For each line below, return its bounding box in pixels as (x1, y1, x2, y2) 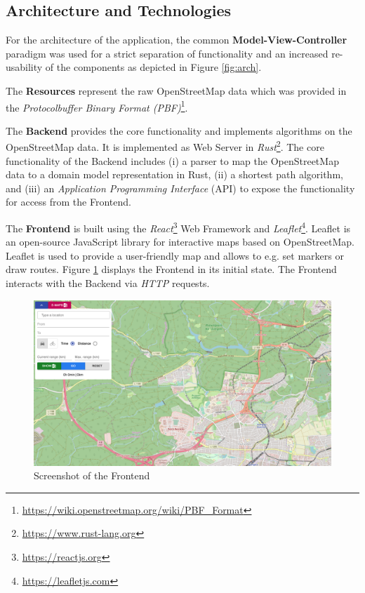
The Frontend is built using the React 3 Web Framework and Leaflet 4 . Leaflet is (6, 219, 351, 235)
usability (6, 60, 43, 74)
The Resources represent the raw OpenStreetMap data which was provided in (6, 83, 347, 98)
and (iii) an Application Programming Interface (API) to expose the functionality (6, 180, 355, 195)
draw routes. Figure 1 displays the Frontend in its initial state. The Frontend (6, 262, 337, 276)
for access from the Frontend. (6, 194, 131, 209)
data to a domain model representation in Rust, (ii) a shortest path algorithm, (6, 167, 343, 182)
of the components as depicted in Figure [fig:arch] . (45, 60, 262, 74)
